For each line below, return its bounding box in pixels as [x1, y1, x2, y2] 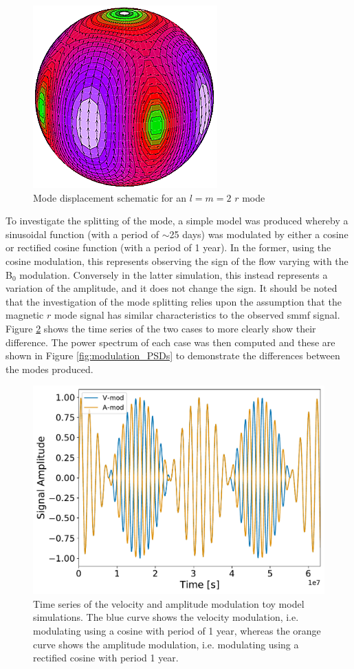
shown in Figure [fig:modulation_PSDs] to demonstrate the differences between [5, 348, 340, 363]
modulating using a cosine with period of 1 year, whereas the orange [33, 624, 321, 638]
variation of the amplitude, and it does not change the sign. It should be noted [5, 281, 338, 295]
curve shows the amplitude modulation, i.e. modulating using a [33, 637, 299, 651]
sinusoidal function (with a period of [5, 226, 159, 241]
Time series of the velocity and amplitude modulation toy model [33, 596, 305, 610]
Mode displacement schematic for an [33, 190, 187, 204]
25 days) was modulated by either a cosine [169, 226, 349, 241]
